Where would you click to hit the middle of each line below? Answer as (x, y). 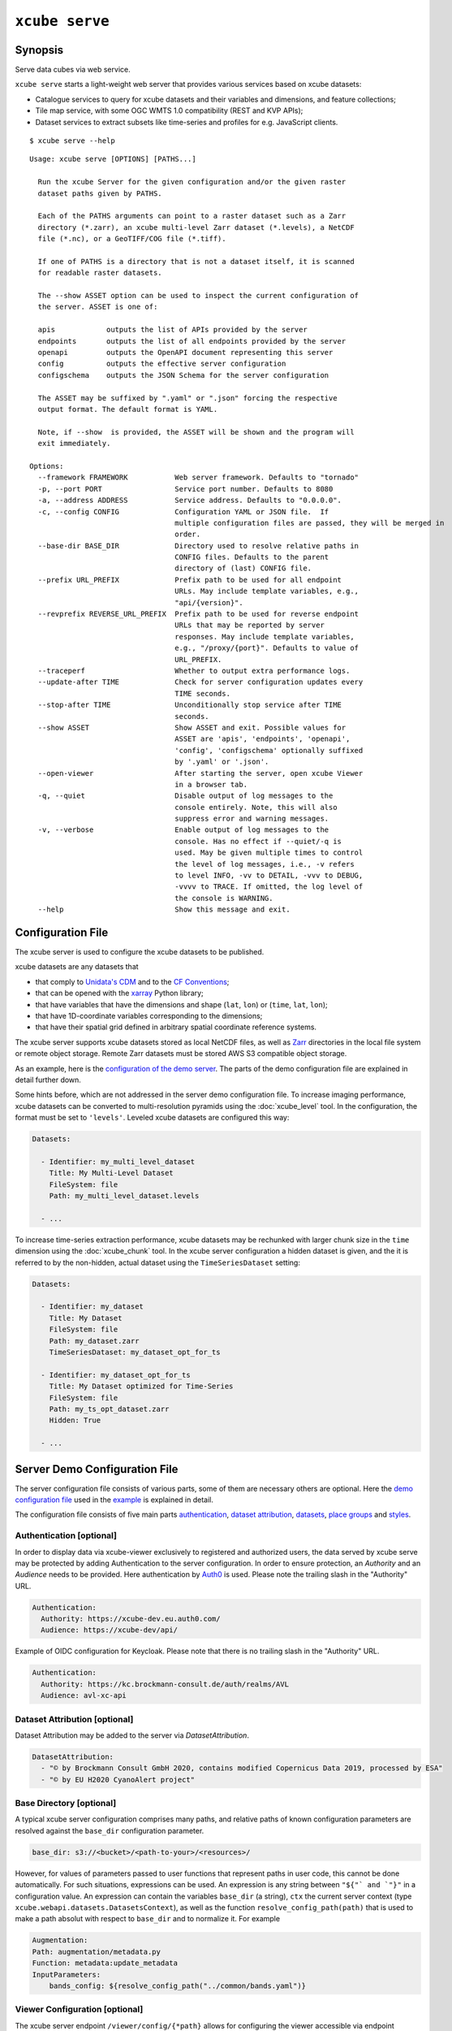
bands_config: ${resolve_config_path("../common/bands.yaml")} (178, 1986)
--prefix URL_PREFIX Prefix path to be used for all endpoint (190, 580)
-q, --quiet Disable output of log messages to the (185, 796)
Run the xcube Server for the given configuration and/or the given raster (192, 182)
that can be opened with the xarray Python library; (120, 993)
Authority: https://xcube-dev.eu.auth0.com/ (131, 1619)
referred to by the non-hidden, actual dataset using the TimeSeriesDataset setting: (157, 1262)
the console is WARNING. (224, 898)
